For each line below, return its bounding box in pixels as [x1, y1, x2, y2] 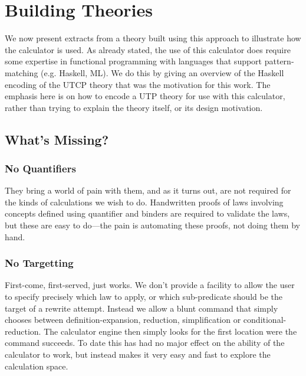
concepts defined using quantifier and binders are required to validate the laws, [5, 207, 290, 220]
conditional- [243, 313, 287, 326]
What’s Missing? [5, 130, 109, 148]
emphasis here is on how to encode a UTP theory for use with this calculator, [5, 90, 285, 102]
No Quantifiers [5, 161, 76, 175]
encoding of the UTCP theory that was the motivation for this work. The [5, 78, 271, 90]
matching [5, 66, 38, 79]
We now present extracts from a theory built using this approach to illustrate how [5, 32, 301, 44]
